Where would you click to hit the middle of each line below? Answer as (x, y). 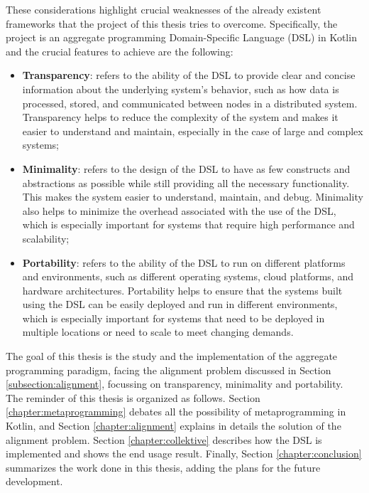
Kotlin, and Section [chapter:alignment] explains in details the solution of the (174, 426)
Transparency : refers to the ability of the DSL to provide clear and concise (189, 75)
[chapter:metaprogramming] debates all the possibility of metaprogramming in (176, 412)
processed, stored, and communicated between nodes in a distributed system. (190, 103)
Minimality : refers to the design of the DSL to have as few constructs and (186, 168)
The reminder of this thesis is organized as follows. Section (133, 397)
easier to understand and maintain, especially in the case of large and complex (193, 131)
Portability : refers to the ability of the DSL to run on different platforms (184, 262)
